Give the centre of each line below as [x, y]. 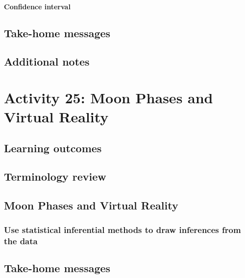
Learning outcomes [53, 148]
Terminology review [55, 176]
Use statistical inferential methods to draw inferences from [122, 229]
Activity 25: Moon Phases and [109, 97]
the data [21, 241]
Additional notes [47, 61]
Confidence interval [37, 6]
